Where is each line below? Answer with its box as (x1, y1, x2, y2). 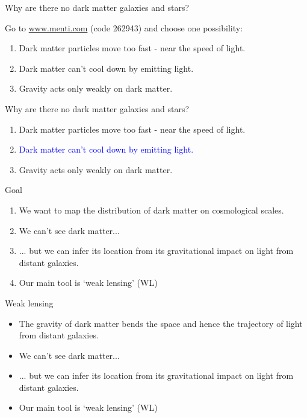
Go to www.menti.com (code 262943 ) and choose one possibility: (5, 21, 243, 34)
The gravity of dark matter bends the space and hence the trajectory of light (19, 317, 303, 329)
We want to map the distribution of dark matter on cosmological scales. (19, 203, 284, 216)
